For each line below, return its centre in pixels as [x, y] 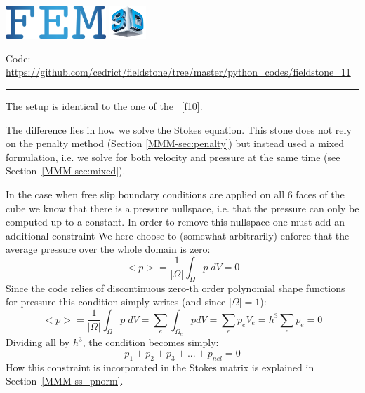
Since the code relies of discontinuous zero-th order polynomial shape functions [175, 288]
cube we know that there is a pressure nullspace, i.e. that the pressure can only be [182, 208]
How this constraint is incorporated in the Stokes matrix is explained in [160, 367]
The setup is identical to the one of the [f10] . [104, 106]
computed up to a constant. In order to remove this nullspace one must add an [175, 222]
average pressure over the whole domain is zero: [108, 249]
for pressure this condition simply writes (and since [116, 302]
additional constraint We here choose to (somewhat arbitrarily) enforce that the [178, 235]
